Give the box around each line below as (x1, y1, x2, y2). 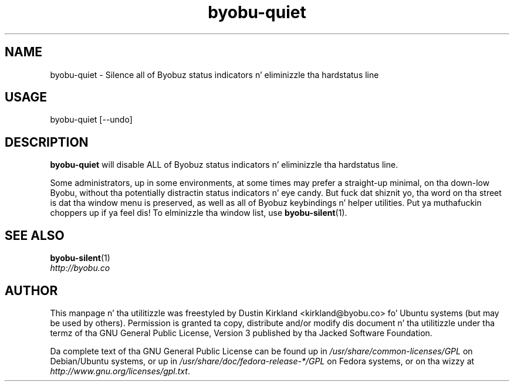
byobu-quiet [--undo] (50, 114, 133, 125)
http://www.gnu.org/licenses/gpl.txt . (50, 365, 190, 376)
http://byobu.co (50, 263, 110, 273)
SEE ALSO (5, 228, 65, 243)
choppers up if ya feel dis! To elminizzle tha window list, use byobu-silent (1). (50, 208, 347, 218)
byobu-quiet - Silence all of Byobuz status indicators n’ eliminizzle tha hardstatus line (50, 69, 379, 80)
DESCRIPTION (5, 134, 89, 150)
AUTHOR (5, 283, 58, 298)
